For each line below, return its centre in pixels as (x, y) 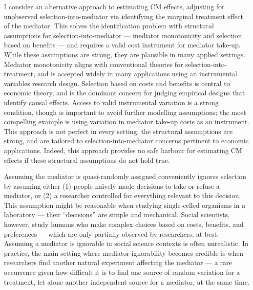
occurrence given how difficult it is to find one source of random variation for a (122, 272)
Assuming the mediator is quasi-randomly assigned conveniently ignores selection (125, 176)
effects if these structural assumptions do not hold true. (87, 160)
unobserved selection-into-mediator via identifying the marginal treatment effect (124, 16)
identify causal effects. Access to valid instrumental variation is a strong (111, 102)
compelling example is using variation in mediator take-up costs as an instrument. (127, 122)
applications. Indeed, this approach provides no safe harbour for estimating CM (123, 150)
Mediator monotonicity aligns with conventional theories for (94, 64)
